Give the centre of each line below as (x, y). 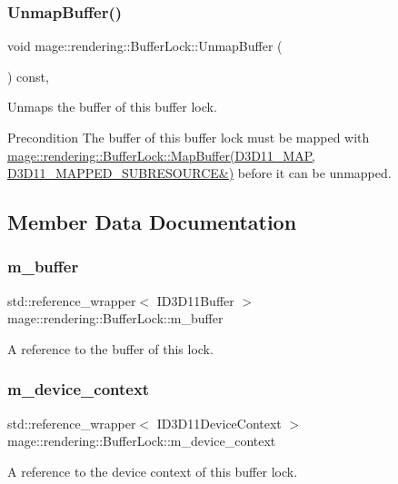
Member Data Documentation (152, 222)
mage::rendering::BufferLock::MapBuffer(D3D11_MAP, (161, 155)
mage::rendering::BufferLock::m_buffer (115, 318)
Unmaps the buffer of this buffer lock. (112, 107)
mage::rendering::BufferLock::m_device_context (142, 441)
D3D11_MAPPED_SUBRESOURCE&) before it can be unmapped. (199, 173)
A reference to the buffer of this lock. (110, 348)
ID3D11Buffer (195, 300)
